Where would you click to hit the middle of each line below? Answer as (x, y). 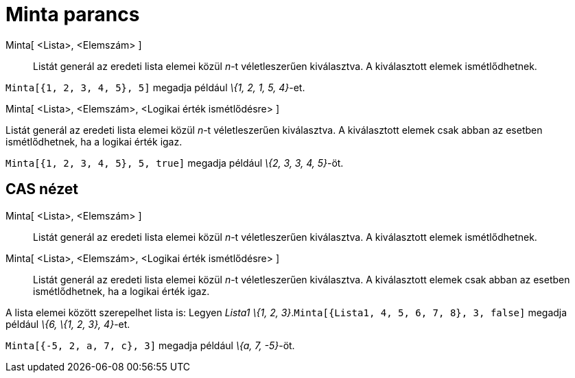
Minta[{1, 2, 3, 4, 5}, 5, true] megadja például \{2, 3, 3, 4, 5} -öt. (175, 163)
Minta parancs (73, 14)
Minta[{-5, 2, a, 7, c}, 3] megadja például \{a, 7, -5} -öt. (150, 345)
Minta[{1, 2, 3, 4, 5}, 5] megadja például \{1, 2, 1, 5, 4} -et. (155, 87)
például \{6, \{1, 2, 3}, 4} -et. (68, 324)
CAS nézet (42, 189)
